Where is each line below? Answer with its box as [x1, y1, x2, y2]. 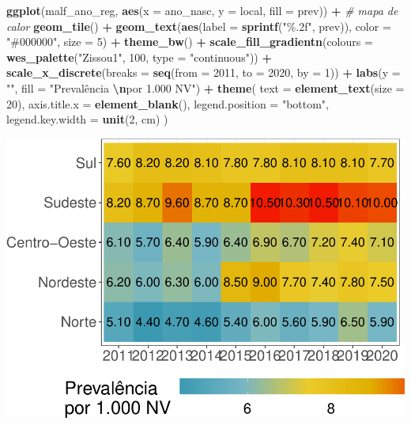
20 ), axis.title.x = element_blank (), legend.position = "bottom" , [6, 95, 329, 112]
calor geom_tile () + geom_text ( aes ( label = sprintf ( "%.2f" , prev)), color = [6, 17, 391, 34]
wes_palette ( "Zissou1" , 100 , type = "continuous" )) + [6, 48, 272, 65]
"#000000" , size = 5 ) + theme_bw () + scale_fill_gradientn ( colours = [6, 33, 373, 50]
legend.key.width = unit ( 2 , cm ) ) [6, 111, 168, 127]
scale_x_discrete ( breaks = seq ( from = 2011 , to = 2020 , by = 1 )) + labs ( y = [6, 64, 401, 81]
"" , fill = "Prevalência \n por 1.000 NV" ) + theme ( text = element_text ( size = [6, 79, 405, 96]
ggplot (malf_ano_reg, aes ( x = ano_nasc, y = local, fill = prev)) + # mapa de [6, 2, 398, 18]
